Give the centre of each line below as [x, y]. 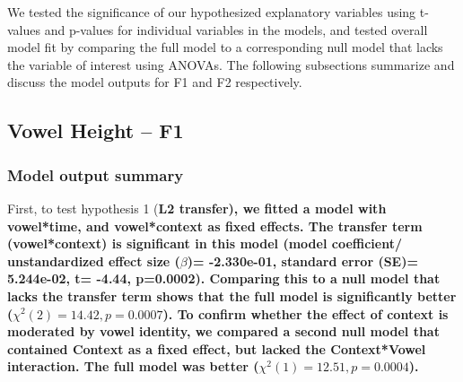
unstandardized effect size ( [94, 260]
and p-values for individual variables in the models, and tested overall [236, 29]
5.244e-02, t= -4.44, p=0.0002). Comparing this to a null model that [224, 278]
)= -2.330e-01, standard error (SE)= [302, 260]
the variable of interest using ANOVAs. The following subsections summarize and [231, 64]
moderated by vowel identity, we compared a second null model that [223, 331]
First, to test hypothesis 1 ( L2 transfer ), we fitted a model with [197, 208]
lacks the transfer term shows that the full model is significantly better [232, 295]
